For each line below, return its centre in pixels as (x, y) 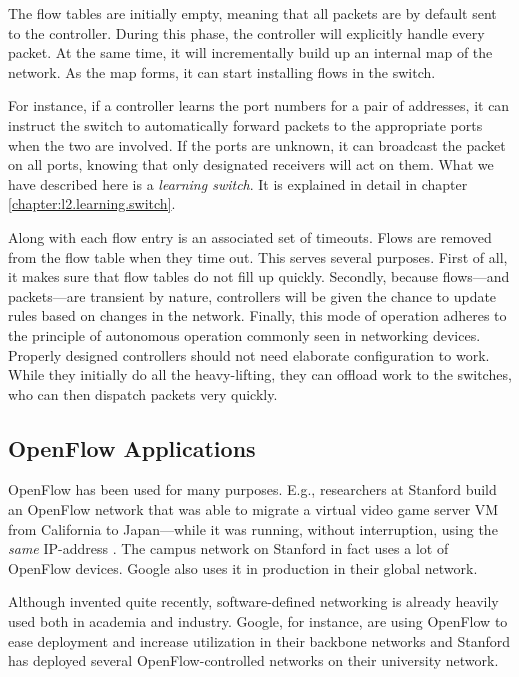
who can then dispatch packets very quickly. (143, 393)
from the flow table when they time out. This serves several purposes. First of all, (258, 256)
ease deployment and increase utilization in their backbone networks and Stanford (259, 640)
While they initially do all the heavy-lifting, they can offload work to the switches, (260, 374)
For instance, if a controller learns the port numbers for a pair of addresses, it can (259, 105)
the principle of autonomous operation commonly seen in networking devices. (244, 334)
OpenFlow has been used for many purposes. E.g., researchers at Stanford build (252, 489)
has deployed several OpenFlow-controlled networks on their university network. (253, 660)
